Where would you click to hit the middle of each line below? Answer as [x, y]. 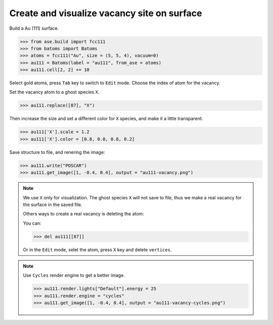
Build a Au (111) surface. [34, 28]
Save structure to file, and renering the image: [57, 152]
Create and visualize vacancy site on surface [106, 13]
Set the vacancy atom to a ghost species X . [54, 92]
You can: [32, 223]
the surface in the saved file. [53, 204]
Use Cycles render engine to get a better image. [74, 276]
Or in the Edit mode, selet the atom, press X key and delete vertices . [97, 249]
